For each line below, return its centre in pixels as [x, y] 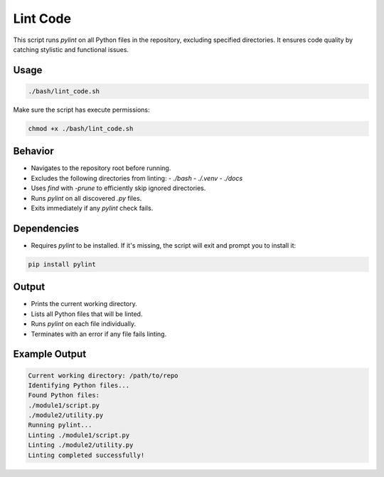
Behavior [34, 151]
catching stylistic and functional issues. [71, 49]
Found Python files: [64, 395]
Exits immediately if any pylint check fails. [92, 208]
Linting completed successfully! [86, 455]
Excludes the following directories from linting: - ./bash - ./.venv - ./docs [137, 178]
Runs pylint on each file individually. [84, 324]
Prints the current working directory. [84, 304]
